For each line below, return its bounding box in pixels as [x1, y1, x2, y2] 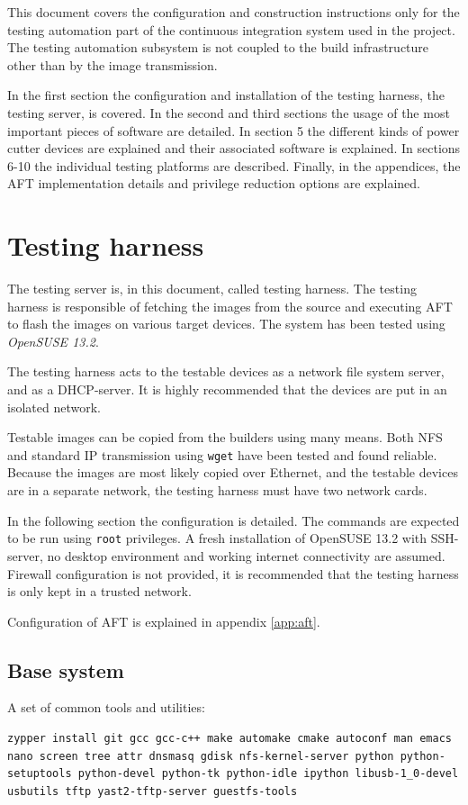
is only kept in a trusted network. [7, 582, 192, 601]
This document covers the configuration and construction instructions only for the [7, 3, 460, 21]
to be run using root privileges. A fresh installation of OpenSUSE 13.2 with [7, 529, 427, 547]
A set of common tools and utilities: [7, 698, 205, 717]
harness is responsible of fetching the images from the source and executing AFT [7, 296, 453, 315]
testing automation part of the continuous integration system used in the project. [7, 20, 455, 39]
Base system [7, 656, 124, 683]
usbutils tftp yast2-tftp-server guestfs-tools [7, 784, 298, 798]
